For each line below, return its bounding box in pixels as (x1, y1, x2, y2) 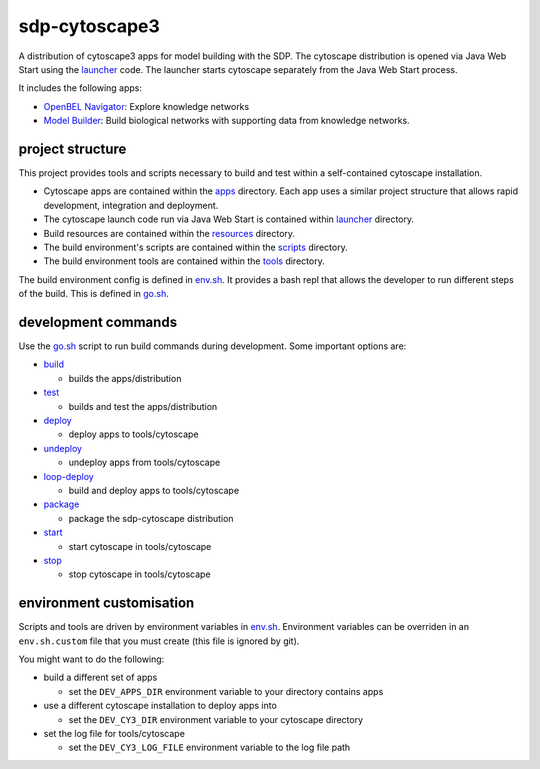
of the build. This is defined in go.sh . (18, 288, 169, 300)
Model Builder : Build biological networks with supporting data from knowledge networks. (43, 115, 410, 127)
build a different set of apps (43, 671, 158, 684)
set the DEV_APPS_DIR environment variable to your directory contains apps (68, 685, 384, 697)
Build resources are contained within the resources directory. (43, 227, 295, 239)
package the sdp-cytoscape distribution (68, 512, 234, 524)
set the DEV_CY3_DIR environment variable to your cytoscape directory (68, 713, 364, 725)
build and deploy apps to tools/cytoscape (68, 484, 240, 496)
